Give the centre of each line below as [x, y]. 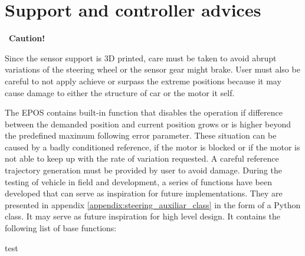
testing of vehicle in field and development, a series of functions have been [138, 181]
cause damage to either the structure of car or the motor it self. [120, 92]
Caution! [27, 38]
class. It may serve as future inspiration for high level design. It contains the [142, 216]
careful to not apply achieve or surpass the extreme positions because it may [143, 81]
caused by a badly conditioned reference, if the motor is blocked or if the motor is [152, 147]
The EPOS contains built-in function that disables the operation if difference [144, 112]
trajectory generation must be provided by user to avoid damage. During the [143, 170]
